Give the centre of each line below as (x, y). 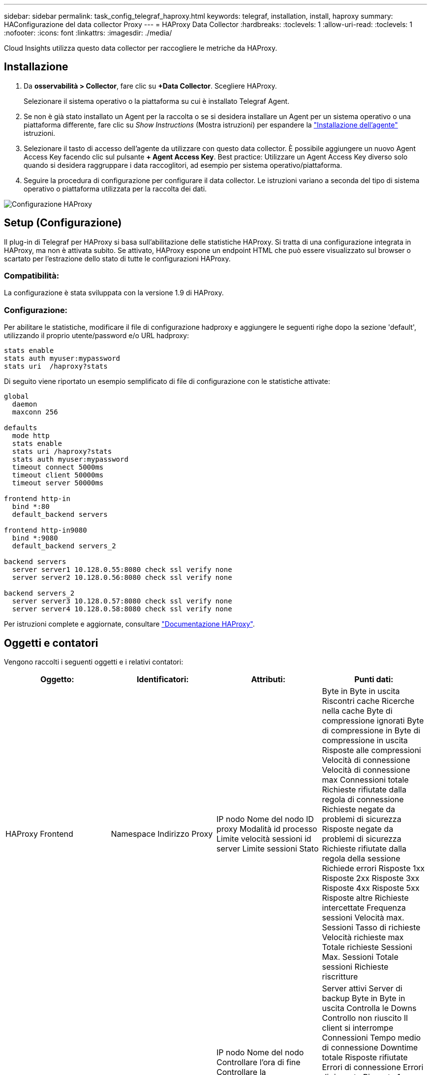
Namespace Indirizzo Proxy (162, 834)
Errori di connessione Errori (373, 1067)
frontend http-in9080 (46, 530)
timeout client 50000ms (58, 475)
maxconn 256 (35, 412)
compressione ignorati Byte (373, 721)
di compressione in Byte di (371, 731)
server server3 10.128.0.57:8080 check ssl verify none (122, 601)
